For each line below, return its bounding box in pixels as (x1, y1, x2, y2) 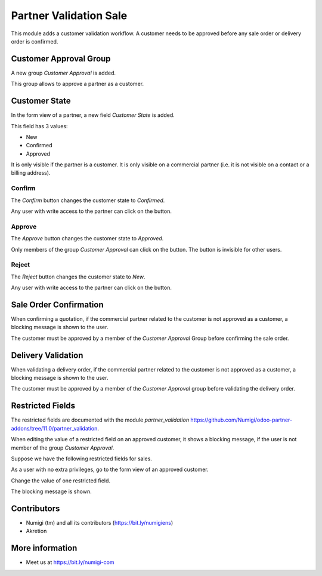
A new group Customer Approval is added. (11, 69, 116, 76)
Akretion (26, 528, 47, 535)
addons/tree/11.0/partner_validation (11, 425, 98, 432)
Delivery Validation (11, 350, 83, 360)
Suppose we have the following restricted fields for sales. (11, 455, 152, 462)
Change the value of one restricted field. (11, 477, 110, 484)
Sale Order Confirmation (11, 299, 104, 309)
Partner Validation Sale (11, 9, 128, 22)
